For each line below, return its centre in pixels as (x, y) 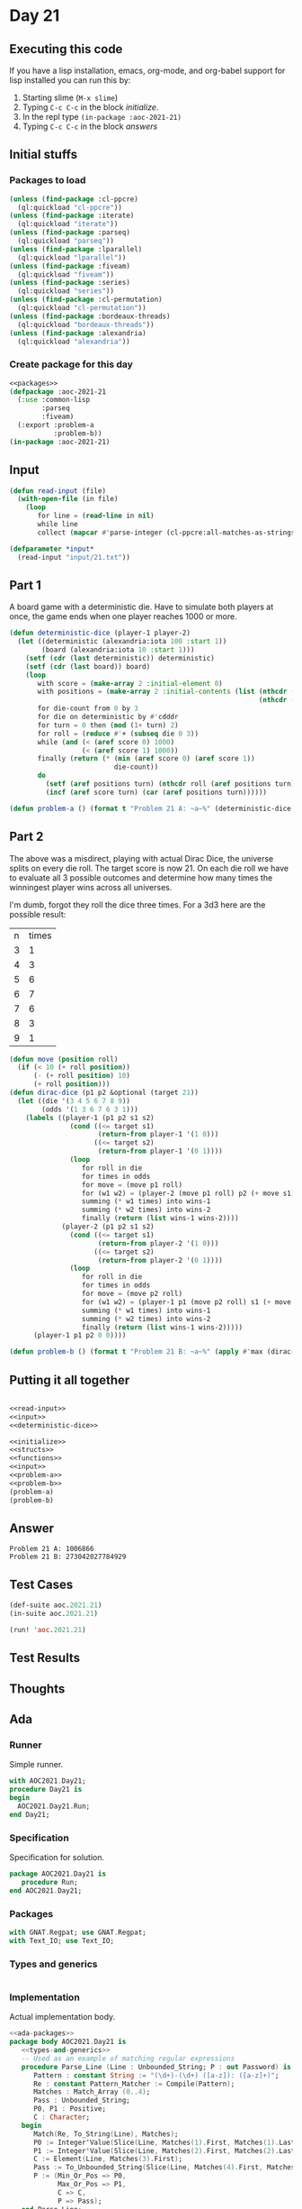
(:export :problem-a (56, 425)
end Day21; (30, 1814)
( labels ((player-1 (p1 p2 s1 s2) (90, 1118)
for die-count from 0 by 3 (88, 708)
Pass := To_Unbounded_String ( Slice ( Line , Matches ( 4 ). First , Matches (164, 2168)
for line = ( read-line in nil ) (96, 516)
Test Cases (41, 1584)
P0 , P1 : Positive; (69, 2109)
